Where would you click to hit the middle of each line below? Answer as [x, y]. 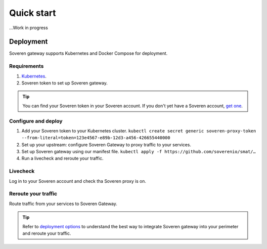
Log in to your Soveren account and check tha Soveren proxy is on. [78, 181]
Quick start [33, 13]
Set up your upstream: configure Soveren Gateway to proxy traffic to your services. [106, 145]
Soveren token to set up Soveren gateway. [65, 83]
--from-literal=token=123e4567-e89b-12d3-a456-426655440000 [96, 138]
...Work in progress [28, 28]
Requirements [26, 66]
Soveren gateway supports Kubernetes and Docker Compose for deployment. [88, 53]
